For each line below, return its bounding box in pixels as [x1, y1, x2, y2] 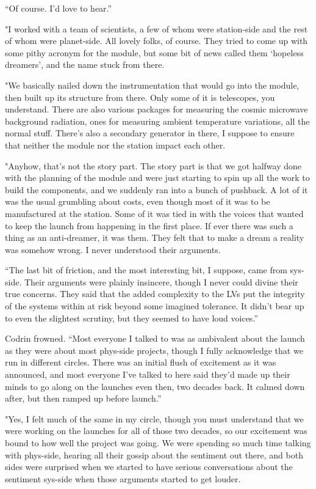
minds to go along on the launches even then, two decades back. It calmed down [5, 380, 305, 392]
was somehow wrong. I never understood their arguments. [5, 243, 221, 256]
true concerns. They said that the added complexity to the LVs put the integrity [5, 287, 305, 300]
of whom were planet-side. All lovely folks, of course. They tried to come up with [5, 34, 308, 47]
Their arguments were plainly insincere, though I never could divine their [24, 275, 298, 288]
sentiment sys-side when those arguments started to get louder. [5, 472, 241, 485]
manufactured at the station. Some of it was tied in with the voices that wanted [5, 207, 304, 219]
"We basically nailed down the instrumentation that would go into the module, [5, 78, 300, 91]
